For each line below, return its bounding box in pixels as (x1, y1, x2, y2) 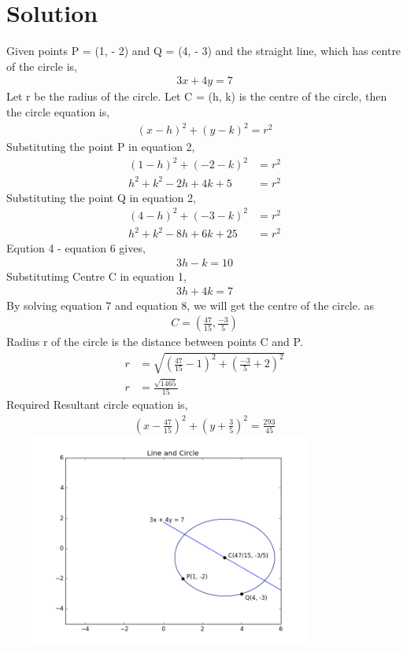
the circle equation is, (6, 103, 110, 120)
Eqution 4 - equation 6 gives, (6, 240, 146, 256)
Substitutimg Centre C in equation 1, (6, 268, 187, 284)
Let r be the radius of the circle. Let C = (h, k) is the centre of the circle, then (6, 88, 387, 105)
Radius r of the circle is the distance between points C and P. (6, 333, 303, 350)
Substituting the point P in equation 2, (6, 138, 195, 155)
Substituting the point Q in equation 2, (6, 189, 196, 205)
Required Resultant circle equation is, (6, 396, 188, 413)
